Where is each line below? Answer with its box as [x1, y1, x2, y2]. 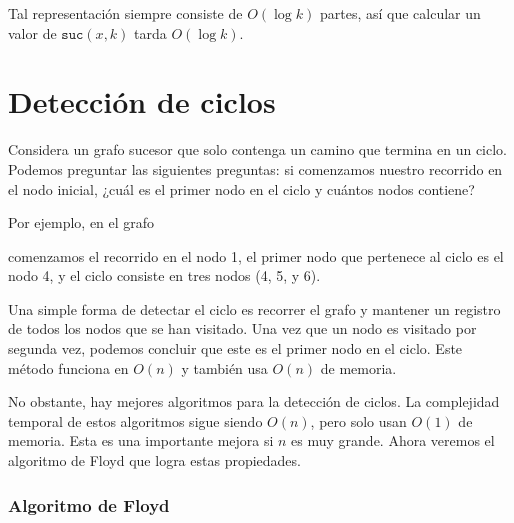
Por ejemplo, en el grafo [8, 212, 155, 233]
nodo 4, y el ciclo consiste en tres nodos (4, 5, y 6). [8, 265, 321, 286]
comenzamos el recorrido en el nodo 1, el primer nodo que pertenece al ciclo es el [8, 245, 504, 266]
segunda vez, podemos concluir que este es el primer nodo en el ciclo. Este [8, 338, 463, 359]
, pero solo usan [310, 410, 407, 431]
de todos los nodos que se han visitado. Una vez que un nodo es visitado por [8, 318, 477, 339]
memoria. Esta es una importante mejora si [8, 430, 274, 451]
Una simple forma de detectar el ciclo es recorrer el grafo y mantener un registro [8, 298, 501, 319]
